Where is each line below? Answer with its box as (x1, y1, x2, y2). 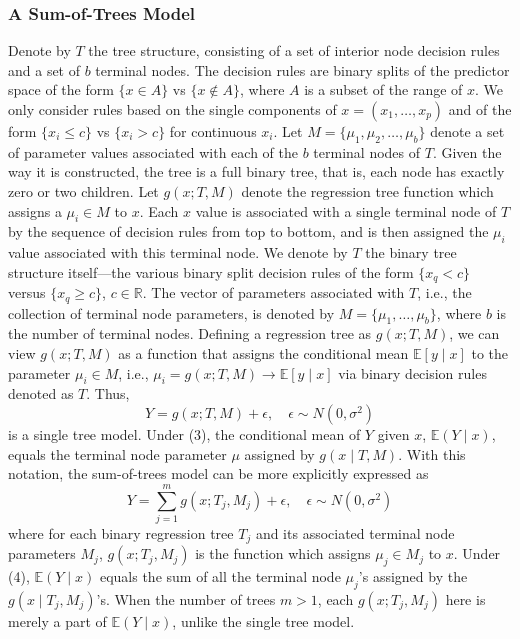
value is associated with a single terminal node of (195, 200, 497, 221)
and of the (448, 99, 512, 119)
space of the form (8, 79, 114, 100)
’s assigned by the (358, 566, 468, 587)
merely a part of (8, 611, 107, 631)
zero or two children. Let (8, 180, 159, 201)
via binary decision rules (338, 362, 487, 383)
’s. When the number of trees (96, 589, 276, 609)
